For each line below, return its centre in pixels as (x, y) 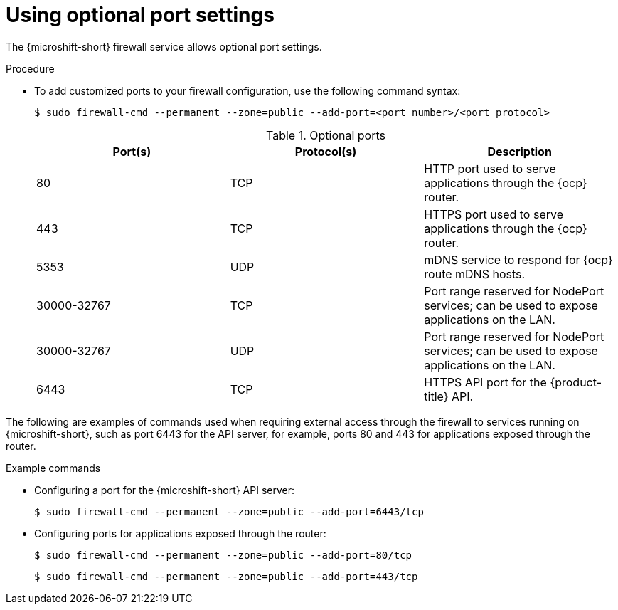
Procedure (30, 68)
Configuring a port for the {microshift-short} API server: (165, 490)
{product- (576, 382)
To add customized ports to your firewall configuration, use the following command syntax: (247, 90)
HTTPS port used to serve (494, 214)
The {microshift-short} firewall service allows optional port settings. (164, 46)
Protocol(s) (326, 151)
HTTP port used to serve (490, 168)
